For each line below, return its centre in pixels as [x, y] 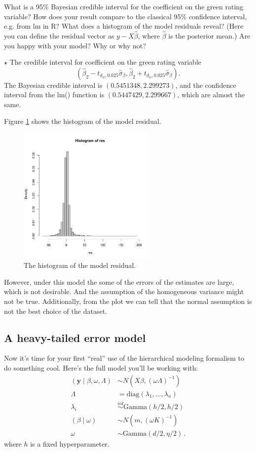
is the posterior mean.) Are [209, 36]
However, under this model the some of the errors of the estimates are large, [119, 282]
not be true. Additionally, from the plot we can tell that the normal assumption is [128, 301]
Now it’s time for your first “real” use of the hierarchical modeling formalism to [124, 358]
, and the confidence [206, 85]
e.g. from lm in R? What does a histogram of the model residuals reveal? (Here [124, 26]
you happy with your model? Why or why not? [75, 45]
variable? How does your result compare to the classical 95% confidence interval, [126, 16]
